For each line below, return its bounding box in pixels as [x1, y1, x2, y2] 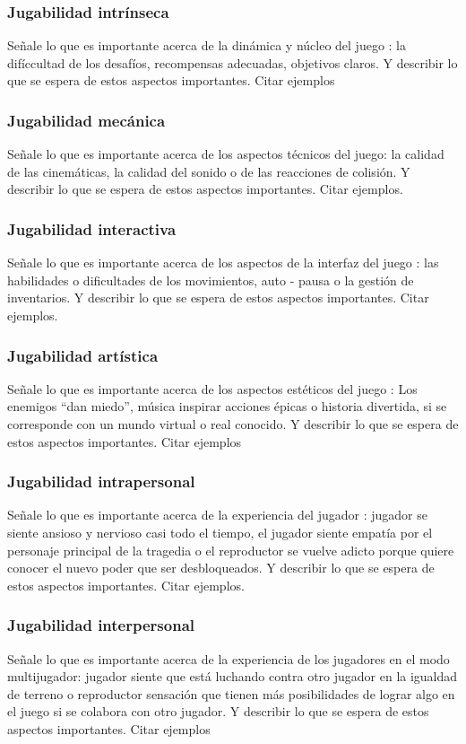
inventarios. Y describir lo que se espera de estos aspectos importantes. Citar [7, 288, 429, 307]
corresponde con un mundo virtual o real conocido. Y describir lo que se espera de [7, 415, 459, 433]
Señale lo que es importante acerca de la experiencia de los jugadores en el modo [7, 649, 450, 668]
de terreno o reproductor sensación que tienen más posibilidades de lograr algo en [7, 684, 455, 703]
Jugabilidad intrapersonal [7, 470, 195, 493]
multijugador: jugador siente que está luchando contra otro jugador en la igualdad [7, 667, 458, 686]
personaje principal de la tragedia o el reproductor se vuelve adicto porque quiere [7, 540, 454, 559]
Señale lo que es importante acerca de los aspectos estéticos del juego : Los [7, 379, 418, 398]
